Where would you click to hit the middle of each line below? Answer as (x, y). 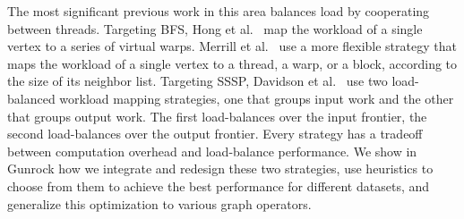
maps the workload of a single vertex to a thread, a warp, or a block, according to (232, 63)
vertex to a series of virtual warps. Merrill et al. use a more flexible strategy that (232, 46)
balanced (31, 98)
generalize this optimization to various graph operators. (159, 203)
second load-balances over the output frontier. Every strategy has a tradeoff (215, 134)
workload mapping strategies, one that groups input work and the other (257, 98)
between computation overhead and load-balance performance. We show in (212, 151)
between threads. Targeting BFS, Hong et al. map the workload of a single (215, 28)
